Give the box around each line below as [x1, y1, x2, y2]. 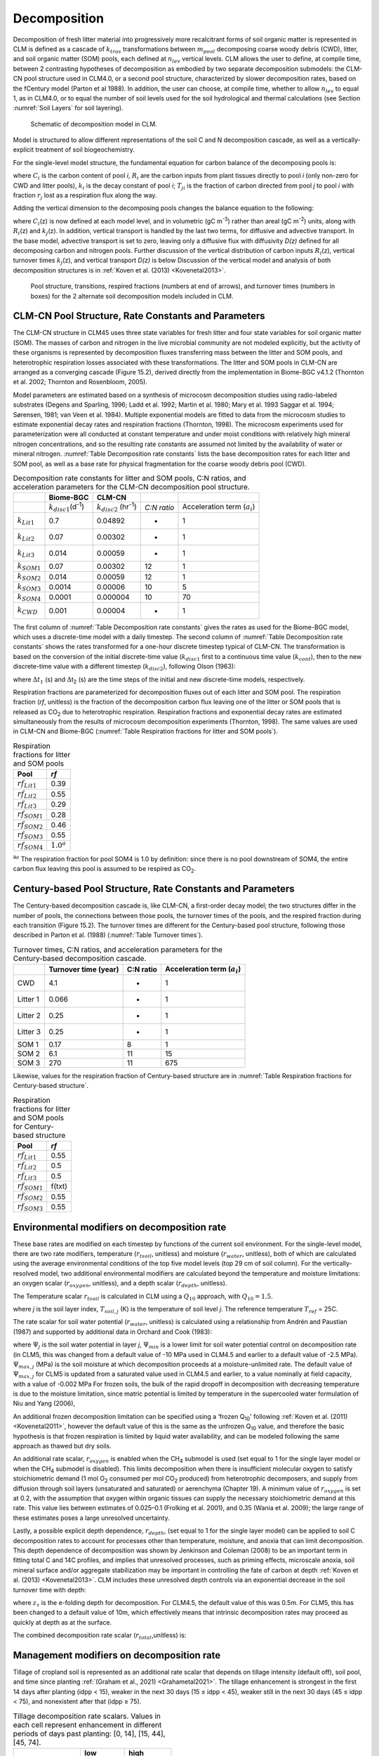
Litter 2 [17, 1010, 41, 1020]
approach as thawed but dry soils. [13, 1442, 112, 1450]
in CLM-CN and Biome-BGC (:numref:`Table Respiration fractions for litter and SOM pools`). [13, 727, 279, 735]
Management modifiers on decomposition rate [13, 1649, 221, 1661]
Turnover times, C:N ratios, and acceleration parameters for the [13, 945, 222, 955]
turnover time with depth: [13, 1585, 86, 1594]
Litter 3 [17, 1026, 41, 1036]
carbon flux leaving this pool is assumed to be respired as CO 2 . [13, 865, 197, 874]
